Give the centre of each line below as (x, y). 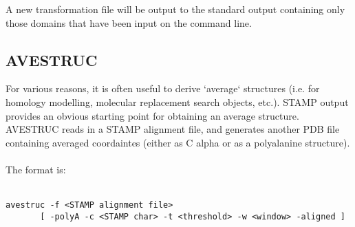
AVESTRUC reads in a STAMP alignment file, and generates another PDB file (173, 129)
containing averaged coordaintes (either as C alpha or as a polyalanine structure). (178, 142)
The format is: (36, 169)
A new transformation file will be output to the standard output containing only (175, 9)
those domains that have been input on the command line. (129, 22)
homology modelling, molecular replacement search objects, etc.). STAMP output (177, 101)
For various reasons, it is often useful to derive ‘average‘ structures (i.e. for (163, 88)
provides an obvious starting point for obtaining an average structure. (152, 115)
